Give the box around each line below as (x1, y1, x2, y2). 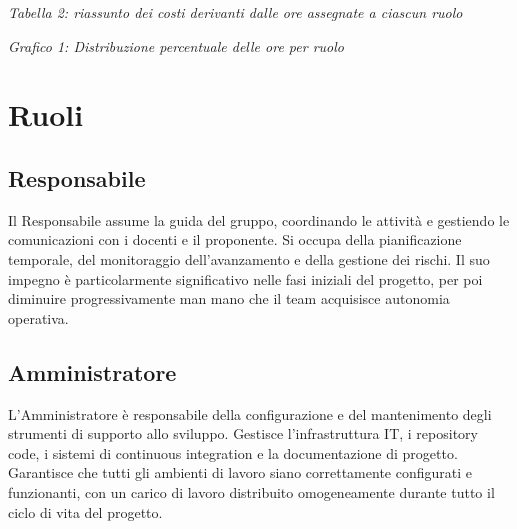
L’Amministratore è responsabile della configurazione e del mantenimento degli (8, 403, 492, 424)
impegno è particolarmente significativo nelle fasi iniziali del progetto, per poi (8, 268, 483, 289)
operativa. (8, 307, 69, 328)
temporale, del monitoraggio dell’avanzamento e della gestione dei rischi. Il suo (8, 248, 490, 269)
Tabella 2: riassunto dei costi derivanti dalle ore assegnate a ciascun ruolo (8, 2, 463, 22)
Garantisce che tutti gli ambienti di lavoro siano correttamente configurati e (8, 462, 472, 483)
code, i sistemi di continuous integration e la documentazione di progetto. (8, 442, 458, 463)
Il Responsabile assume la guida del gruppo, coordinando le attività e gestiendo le (8, 209, 510, 230)
